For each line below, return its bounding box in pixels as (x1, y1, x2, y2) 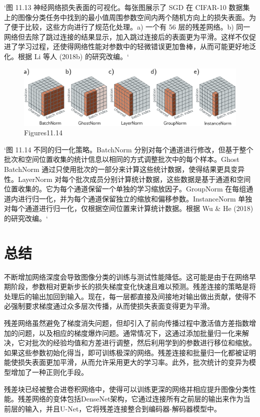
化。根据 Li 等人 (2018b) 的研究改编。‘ (4, 51, 129, 61)
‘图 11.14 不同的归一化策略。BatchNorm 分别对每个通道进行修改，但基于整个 (4, 144, 253, 154)
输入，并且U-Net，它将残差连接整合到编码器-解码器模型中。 (24, 403, 221, 413)
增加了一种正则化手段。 (10, 366, 88, 377)
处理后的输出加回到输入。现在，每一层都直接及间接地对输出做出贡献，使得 (4, 291, 249, 301)
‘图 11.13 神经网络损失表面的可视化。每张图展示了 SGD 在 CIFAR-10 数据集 (4, 2, 250, 12)
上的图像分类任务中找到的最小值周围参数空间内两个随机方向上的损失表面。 (4, 12, 249, 22)
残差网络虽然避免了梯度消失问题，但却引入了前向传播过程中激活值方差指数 (4, 318, 249, 328)
